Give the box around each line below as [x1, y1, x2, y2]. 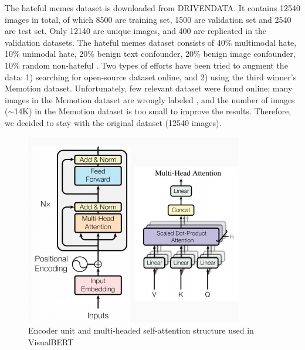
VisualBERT [28, 335, 74, 348]
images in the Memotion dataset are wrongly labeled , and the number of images [5, 93, 295, 106]
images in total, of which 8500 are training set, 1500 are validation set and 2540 [5, 13, 292, 25]
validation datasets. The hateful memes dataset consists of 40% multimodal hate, [5, 36, 297, 48]
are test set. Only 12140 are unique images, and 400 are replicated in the [5, 25, 267, 37]
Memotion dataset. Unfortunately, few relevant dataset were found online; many [5, 82, 293, 94]
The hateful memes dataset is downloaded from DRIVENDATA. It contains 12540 [5, 2, 300, 13]
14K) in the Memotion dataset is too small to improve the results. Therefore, [14, 105, 292, 117]
